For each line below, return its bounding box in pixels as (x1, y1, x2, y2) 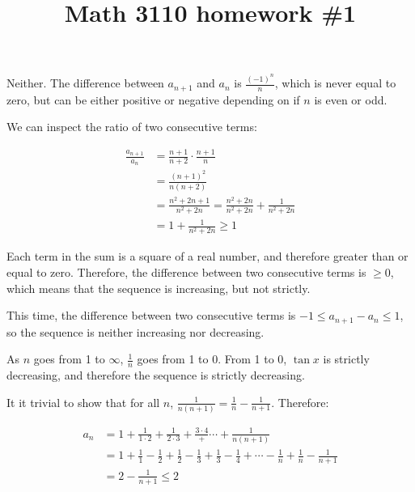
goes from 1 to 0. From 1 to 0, (137, 350, 287, 367)
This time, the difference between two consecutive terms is (6, 307, 296, 324)
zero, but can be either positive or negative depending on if (6, 91, 300, 108)
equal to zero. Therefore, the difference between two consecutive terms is (6, 264, 366, 280)
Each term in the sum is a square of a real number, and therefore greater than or (6, 248, 409, 265)
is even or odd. (314, 91, 387, 108)
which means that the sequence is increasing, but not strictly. (6, 279, 311, 296)
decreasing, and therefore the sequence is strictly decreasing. (6, 367, 305, 384)
